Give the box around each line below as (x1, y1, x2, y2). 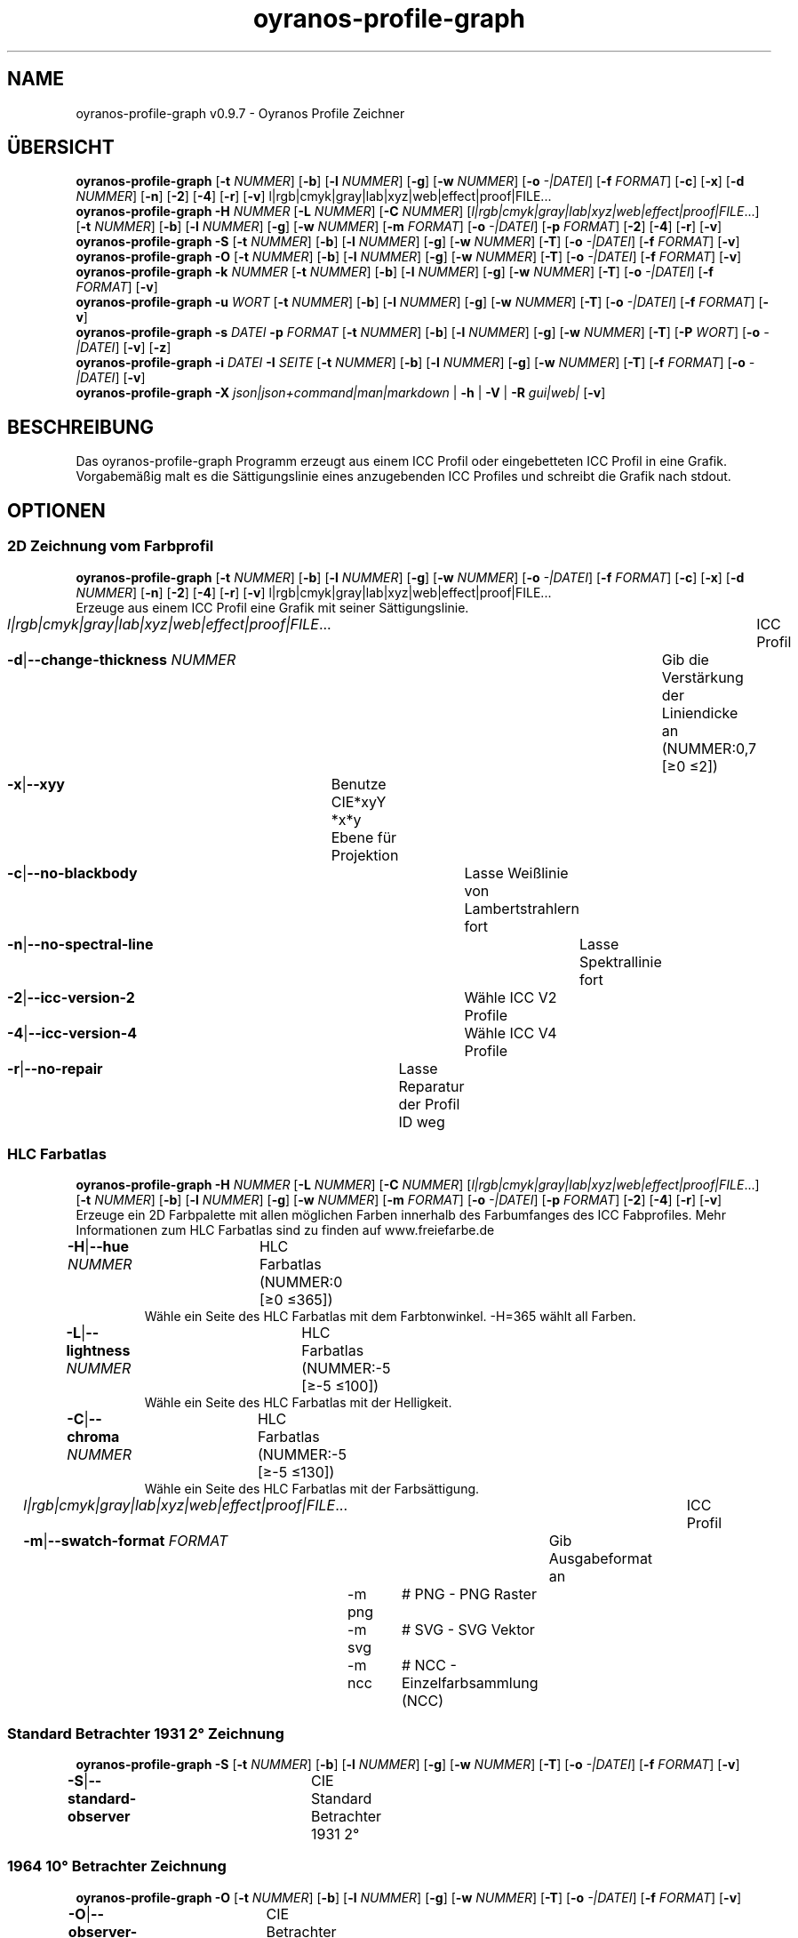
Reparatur (398, 1077, 465, 1095)
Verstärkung (661, 668, 744, 686)
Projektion (331, 845, 399, 864)
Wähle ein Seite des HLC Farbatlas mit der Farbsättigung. (144, 1481, 480, 1497)
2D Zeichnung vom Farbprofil (7, 537, 214, 556)
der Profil (398, 1094, 460, 1113)
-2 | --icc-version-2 (7, 988, 135, 1006)
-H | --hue (67, 1237, 130, 1256)
